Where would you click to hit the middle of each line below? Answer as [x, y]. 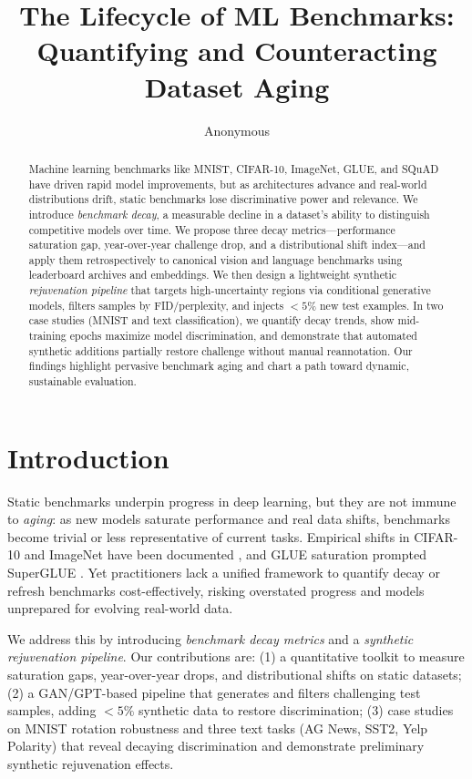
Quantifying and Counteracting [237, 51]
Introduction [88, 457]
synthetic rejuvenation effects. [91, 763]
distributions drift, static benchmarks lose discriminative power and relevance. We [223, 199]
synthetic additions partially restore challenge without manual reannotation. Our [221, 350]
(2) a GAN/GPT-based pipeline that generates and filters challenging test [214, 692]
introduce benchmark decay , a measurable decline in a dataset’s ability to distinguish [229, 214]
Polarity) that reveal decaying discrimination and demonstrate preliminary [216, 746]
